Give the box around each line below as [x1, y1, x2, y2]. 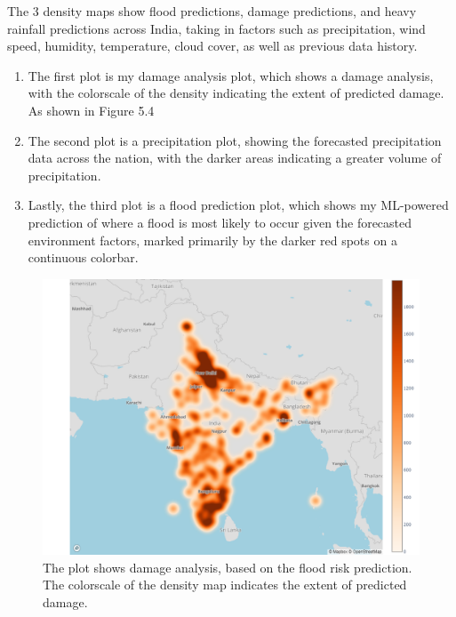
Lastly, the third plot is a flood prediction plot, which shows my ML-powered [28, 196, 449, 214]
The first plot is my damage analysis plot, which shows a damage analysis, [28, 66, 434, 84]
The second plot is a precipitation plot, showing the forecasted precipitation [28, 131, 442, 149]
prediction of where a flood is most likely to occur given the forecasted [28, 212, 412, 231]
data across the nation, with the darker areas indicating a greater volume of [28, 148, 442, 167]
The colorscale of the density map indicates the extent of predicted [43, 575, 407, 594]
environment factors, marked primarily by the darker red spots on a [28, 230, 397, 249]
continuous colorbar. [28, 248, 139, 267]
